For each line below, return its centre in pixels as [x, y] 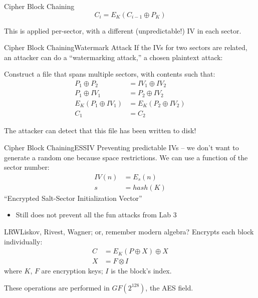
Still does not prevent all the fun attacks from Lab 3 [96, 215]
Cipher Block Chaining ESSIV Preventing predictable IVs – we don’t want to [121, 147]
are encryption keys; [72, 271]
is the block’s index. [141, 271]
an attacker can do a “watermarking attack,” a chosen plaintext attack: [113, 57]
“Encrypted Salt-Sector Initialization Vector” [73, 198]
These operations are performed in [57, 287]
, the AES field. [169, 287]
